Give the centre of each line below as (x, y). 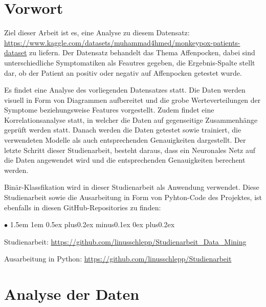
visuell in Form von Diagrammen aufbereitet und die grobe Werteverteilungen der (132, 100)
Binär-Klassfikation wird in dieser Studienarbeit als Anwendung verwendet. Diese (132, 187)
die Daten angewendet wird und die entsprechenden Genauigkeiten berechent (125, 160)
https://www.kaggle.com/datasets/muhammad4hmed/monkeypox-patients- (122, 42)
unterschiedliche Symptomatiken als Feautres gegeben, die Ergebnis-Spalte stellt (130, 62)
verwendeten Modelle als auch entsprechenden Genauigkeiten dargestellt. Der (125, 140)
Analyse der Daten (72, 294)
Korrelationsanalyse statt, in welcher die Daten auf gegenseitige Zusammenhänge (131, 119)
